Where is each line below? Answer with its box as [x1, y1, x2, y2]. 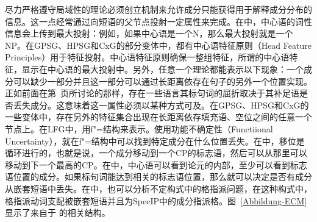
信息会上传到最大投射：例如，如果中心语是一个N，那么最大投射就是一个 [5, 27, 293, 40]
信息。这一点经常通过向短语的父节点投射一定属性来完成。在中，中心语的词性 [5, 15, 312, 27]
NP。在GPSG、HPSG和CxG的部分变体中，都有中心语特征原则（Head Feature [5, 38, 312, 51]
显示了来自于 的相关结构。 [5, 206, 110, 219]
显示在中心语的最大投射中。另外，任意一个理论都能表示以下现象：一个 [21, 62, 304, 75]
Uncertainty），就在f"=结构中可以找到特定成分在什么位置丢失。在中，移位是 [5, 134, 305, 147]
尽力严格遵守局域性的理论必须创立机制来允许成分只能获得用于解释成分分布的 [5, 3, 312, 15]
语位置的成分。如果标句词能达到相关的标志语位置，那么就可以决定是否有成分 [5, 170, 312, 183]
